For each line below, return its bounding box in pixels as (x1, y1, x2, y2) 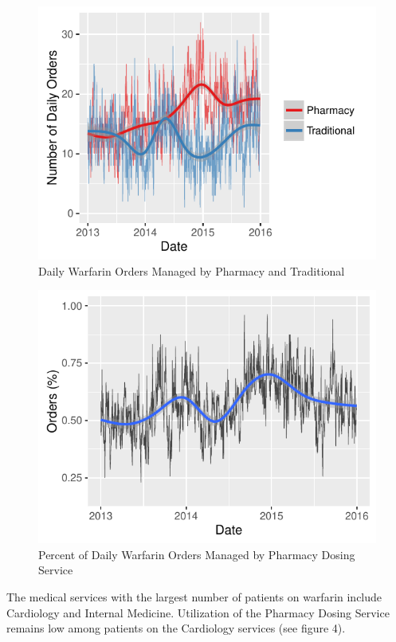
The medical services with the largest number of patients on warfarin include (6, 588, 382, 605)
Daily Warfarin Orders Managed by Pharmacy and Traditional (38, 262, 345, 279)
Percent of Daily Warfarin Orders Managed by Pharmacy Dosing (38, 546, 355, 562)
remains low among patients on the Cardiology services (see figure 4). (6, 620, 346, 636)
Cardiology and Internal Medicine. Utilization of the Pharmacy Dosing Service (6, 604, 390, 620)
